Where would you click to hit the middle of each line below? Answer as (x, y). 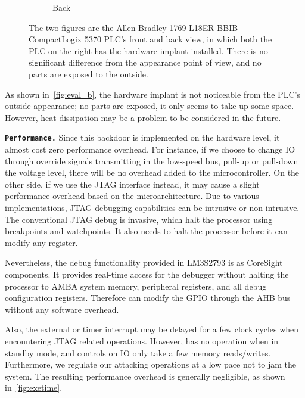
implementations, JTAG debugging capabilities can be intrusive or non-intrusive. (152, 207)
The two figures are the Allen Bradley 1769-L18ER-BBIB (133, 27)
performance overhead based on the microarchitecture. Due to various (132, 196)
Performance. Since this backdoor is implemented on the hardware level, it (142, 137)
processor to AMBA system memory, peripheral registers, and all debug (136, 286)
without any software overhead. (62, 309)
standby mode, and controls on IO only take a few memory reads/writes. (138, 352)
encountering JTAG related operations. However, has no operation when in (142, 341)
